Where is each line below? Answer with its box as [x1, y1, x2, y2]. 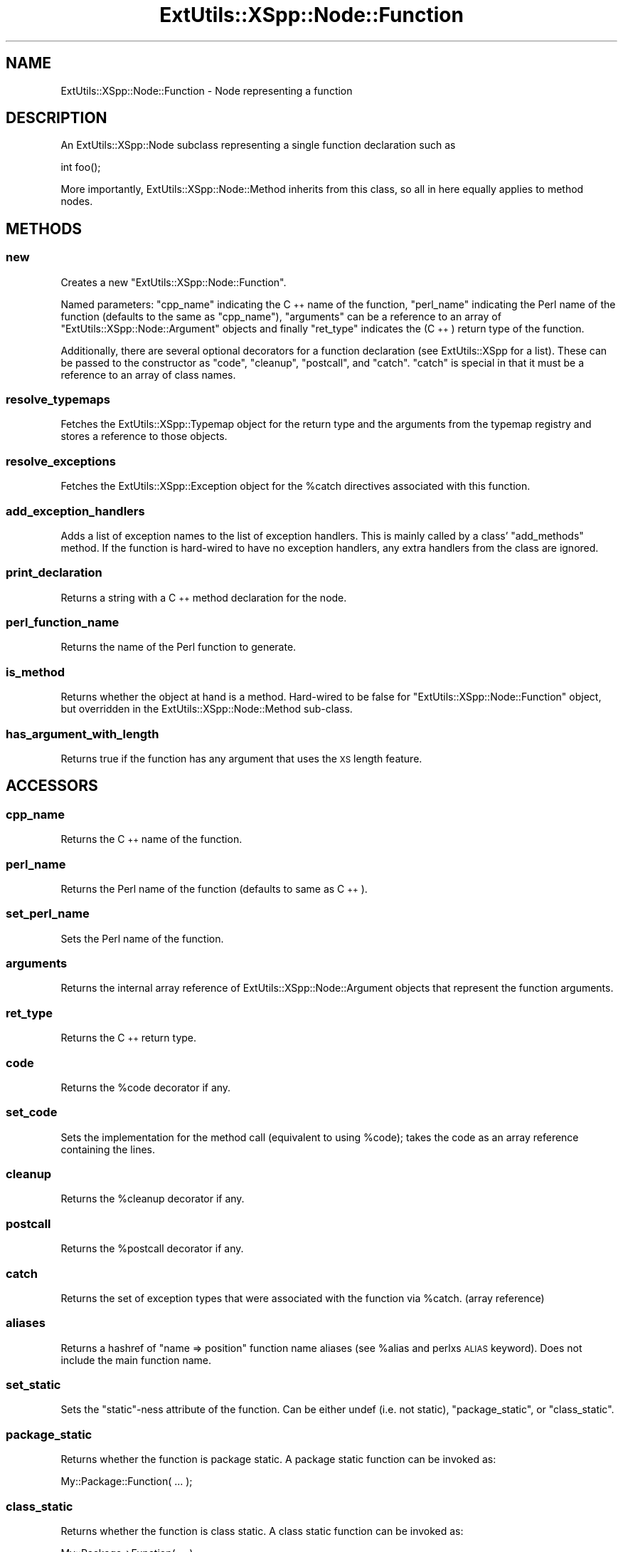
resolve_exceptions [6, 453, 116, 468]
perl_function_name [6, 615, 119, 630]
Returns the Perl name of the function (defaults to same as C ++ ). [60, 882, 368, 895]
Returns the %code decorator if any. [60, 1081, 231, 1094]
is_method [6, 664, 65, 679]
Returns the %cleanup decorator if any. [60, 1192, 245, 1205]
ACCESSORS [6, 777, 98, 795]
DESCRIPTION [6, 109, 107, 127]
